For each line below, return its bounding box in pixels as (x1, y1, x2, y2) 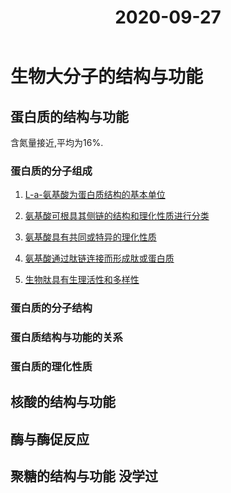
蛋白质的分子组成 (10, 164, 93, 178)
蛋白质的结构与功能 (10, 108, 129, 125)
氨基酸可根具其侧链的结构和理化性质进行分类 (24, 210, 210, 222)
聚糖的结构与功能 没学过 (10, 468, 158, 485)
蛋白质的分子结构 (10, 301, 93, 315)
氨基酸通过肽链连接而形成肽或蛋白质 (24, 252, 175, 265)
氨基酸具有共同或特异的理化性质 (24, 231, 157, 243)
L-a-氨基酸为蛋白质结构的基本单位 (24, 189, 166, 201)
